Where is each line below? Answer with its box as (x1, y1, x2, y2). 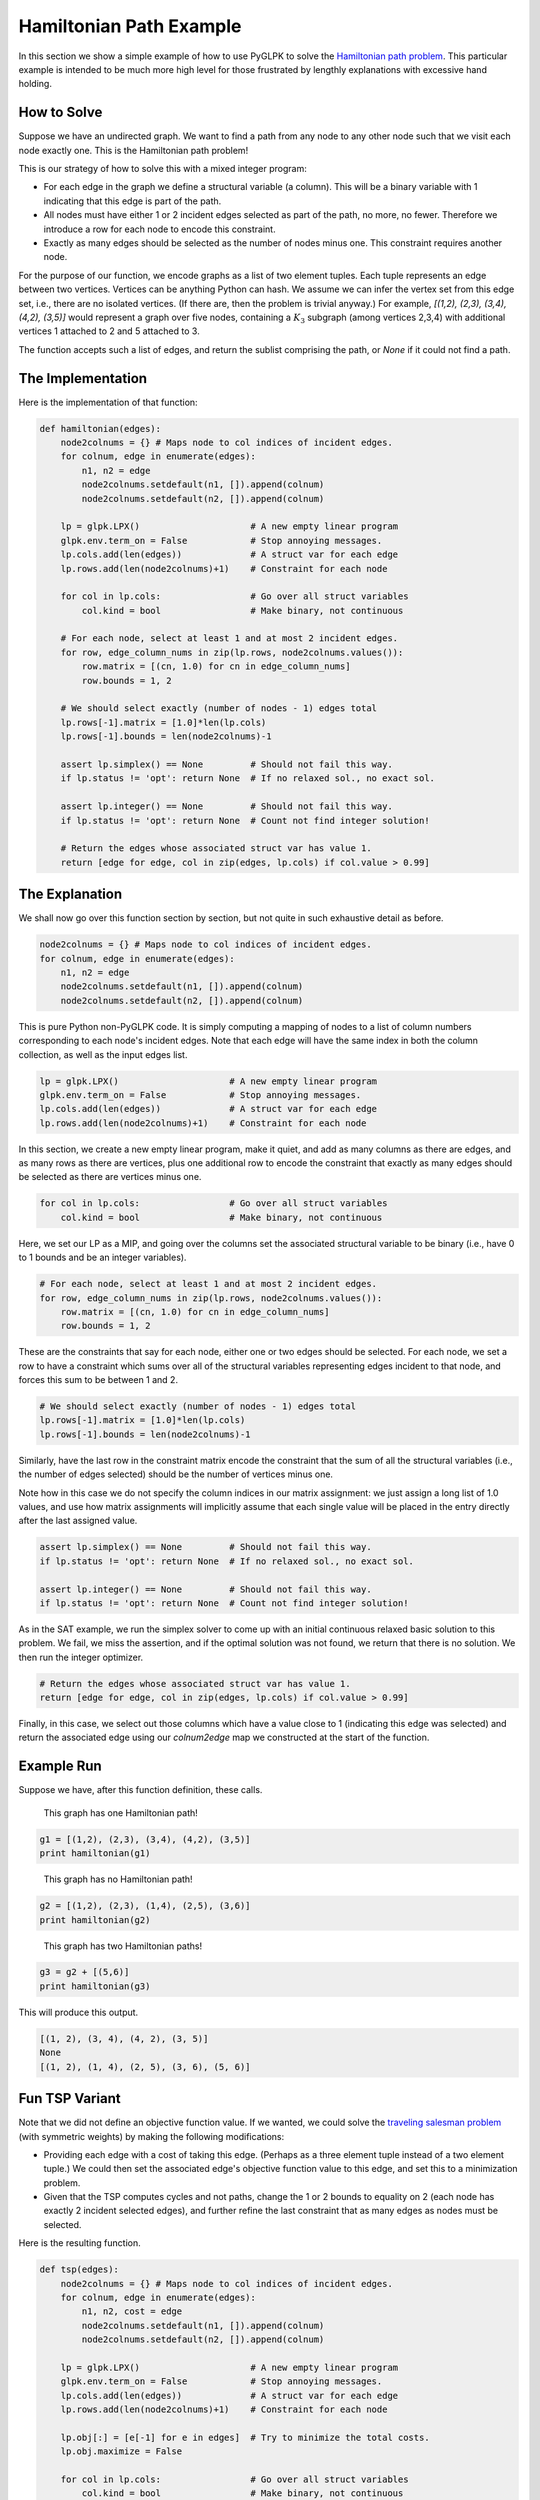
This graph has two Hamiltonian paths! (43, 1940, 203, 1952)
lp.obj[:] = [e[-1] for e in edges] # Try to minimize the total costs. (60, 2431, 430, 2443)
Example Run (18, 1758, 102, 1775)
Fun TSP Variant (18, 2090, 121, 2107)
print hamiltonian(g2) (39, 1914, 151, 1925)
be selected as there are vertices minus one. (18, 1171, 202, 1183)
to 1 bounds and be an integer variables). (18, 1251, 187, 1264)
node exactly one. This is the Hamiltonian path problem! (18, 144, 249, 156)
